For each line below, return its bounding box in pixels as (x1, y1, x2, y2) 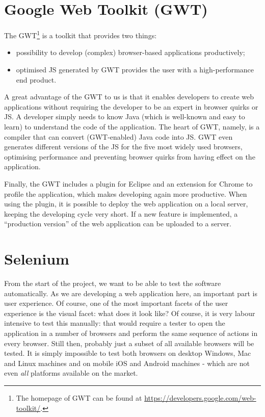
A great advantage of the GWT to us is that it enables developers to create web (4, 91, 254, 102)
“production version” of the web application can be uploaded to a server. (4, 218, 231, 229)
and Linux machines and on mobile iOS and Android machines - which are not (4, 357, 250, 368)
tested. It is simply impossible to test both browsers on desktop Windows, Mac (4, 348, 251, 358)
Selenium (4, 248, 69, 269)
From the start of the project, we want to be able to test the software (4, 278, 221, 288)
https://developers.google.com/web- (144, 392, 256, 403)
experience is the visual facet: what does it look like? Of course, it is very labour (4, 307, 255, 318)
